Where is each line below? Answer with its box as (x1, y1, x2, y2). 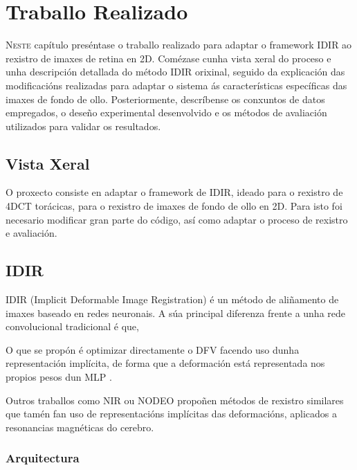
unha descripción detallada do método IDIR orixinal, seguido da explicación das (6, 64, 345, 79)
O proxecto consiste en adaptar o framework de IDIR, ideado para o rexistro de (6, 185, 343, 199)
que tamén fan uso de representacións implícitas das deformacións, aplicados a (6, 406, 337, 421)
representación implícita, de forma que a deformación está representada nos (6, 356, 325, 370)
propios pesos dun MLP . (6, 370, 112, 384)
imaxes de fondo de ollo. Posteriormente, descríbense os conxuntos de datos (6, 91, 325, 106)
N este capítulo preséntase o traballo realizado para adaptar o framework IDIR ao (6, 37, 352, 52)
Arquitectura (6, 449, 80, 467)
